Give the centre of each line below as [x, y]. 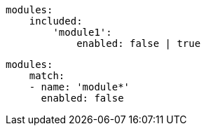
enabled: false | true [139, 43]
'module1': [82, 32]
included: [56, 21]
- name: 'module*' [80, 87]
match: [47, 76]
